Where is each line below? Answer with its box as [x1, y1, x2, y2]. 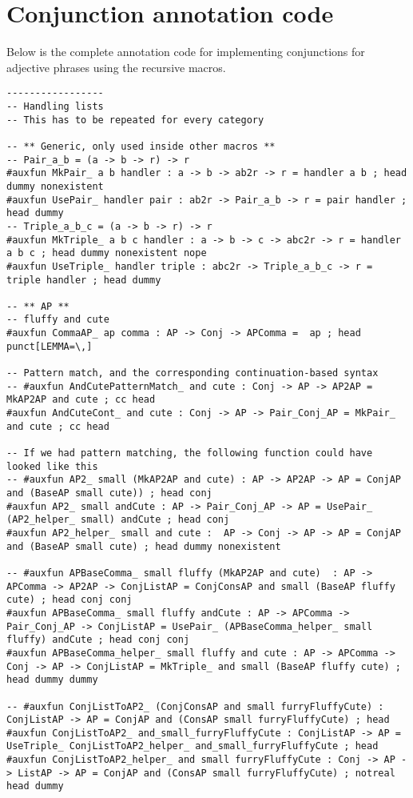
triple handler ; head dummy [6, 274, 161, 286]
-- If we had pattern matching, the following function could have [6, 447, 373, 459]
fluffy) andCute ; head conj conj [6, 634, 190, 646]
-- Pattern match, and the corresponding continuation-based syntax [6, 367, 379, 379]
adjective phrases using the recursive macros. [6, 58, 226, 75]
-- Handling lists [6, 100, 104, 112]
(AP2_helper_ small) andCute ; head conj [6, 514, 230, 526]
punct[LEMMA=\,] [6, 340, 93, 352]
